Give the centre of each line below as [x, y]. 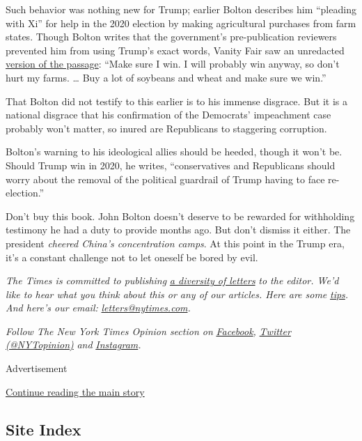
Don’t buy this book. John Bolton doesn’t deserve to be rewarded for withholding [180, 216]
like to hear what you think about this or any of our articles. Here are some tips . [177, 294]
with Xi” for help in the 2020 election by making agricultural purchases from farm [181, 23]
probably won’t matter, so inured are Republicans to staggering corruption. [166, 128]
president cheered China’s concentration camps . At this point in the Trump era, [175, 243]
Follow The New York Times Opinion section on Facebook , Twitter [148, 331]
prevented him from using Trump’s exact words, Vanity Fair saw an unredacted [175, 50]
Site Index [44, 429]
